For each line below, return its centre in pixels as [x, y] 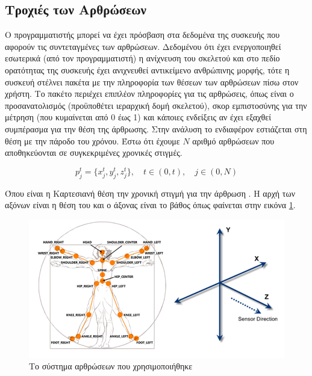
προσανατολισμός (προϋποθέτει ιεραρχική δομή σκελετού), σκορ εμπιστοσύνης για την [156, 105]
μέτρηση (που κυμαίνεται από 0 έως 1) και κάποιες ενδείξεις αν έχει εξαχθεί [138, 117]
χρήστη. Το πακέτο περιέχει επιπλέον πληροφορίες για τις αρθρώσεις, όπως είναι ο [149, 94]
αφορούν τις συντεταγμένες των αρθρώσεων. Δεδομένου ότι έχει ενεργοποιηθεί [143, 46]
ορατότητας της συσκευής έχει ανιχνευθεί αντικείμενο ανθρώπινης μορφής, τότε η [147, 69]
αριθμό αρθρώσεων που [233, 140]
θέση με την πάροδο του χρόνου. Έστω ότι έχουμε [92, 140]
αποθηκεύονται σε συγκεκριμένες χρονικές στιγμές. [94, 153]
